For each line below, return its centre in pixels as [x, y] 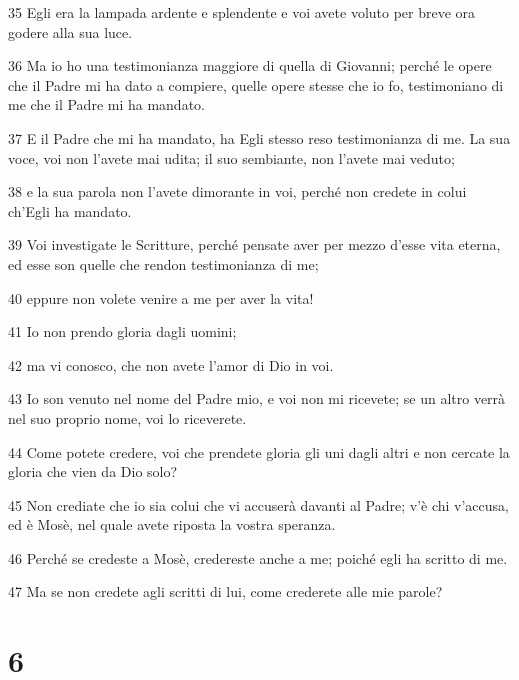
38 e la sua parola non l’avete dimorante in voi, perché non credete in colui [237, 191]
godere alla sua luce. [70, 31]
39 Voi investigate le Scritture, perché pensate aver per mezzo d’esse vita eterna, [254, 244]
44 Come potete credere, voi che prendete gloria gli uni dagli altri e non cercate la [259, 451]
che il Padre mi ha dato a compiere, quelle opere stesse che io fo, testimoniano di [256, 84]
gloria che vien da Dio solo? [93, 471]
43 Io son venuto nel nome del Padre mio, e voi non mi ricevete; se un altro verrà [257, 398]
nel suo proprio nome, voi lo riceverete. [127, 417]
